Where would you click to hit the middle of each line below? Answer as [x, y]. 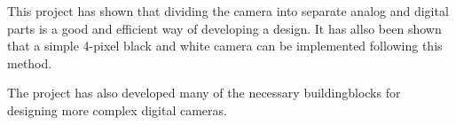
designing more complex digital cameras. [117, 109]
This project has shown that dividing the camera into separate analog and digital [228, 11]
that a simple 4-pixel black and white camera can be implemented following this [225, 46]
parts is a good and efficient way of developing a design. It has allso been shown [224, 28]
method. [30, 62]
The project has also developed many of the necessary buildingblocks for [204, 93]
